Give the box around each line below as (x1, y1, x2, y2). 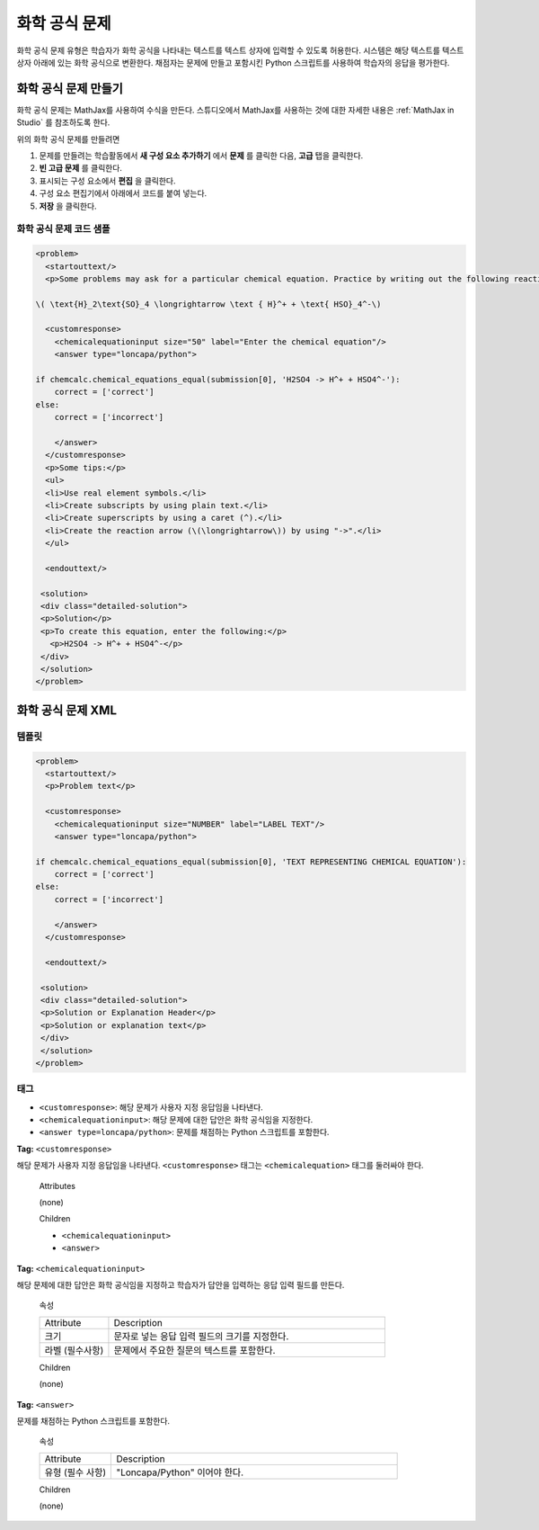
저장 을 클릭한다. (39, 201, 98, 211)
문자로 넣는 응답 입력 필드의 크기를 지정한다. (113, 1329, 289, 1342)
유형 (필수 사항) (44, 1466, 107, 1479)
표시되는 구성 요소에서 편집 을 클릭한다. (39, 175, 176, 186)
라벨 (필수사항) (44, 1344, 104, 1356)
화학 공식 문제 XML (16, 702, 117, 718)
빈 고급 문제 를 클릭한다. (39, 163, 123, 174)
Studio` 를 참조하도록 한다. (16, 117, 110, 128)
